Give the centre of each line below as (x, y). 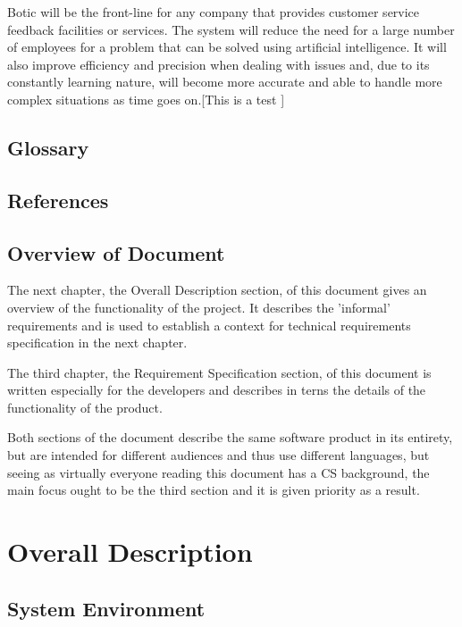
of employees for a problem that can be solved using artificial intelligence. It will (227, 47)
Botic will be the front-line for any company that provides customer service (214, 12)
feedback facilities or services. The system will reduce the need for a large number (231, 29)
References (58, 200)
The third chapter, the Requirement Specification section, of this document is (219, 372)
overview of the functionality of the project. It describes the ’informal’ (199, 307)
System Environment (106, 608)
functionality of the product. (85, 407)
